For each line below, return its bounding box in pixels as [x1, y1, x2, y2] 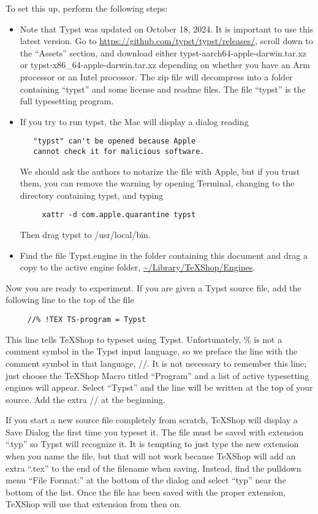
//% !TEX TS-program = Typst [27, 315, 146, 324]
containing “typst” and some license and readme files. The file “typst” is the [20, 82, 306, 95]
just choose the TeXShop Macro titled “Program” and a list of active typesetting [6, 369, 309, 382]
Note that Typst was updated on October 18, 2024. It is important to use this [20, 22, 314, 35]
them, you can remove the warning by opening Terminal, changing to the [20, 177, 295, 190]
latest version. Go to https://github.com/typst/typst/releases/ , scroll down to [20, 34, 313, 47]
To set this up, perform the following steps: [6, 2, 168, 14]
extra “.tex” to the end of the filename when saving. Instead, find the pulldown [6, 461, 301, 474]
